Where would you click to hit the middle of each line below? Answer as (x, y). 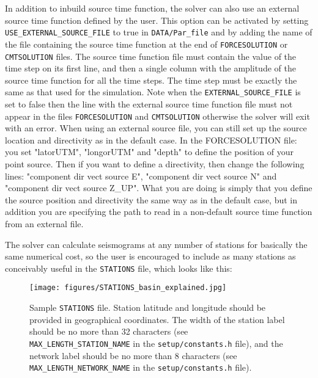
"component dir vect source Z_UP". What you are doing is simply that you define (159, 188)
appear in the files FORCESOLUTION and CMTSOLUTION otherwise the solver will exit (157, 116)
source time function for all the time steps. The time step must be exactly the (151, 80)
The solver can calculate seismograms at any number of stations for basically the (156, 244)
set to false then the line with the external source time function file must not (149, 104)
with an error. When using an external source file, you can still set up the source (156, 128)
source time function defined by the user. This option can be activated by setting (157, 20)
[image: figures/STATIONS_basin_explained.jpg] (128, 288)
